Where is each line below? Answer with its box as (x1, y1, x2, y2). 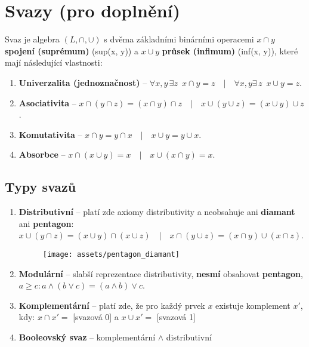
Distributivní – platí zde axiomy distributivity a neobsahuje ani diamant (18, 205, 295, 218)
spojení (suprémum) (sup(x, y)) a (5, 44, 138, 57)
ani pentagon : (18, 217, 74, 229)
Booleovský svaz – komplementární (18, 330, 156, 343)
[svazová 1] (156, 311, 196, 323)
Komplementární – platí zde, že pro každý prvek (18, 299, 205, 311)
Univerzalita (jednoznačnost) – (18, 76, 147, 88)
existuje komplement (215, 299, 291, 311)
